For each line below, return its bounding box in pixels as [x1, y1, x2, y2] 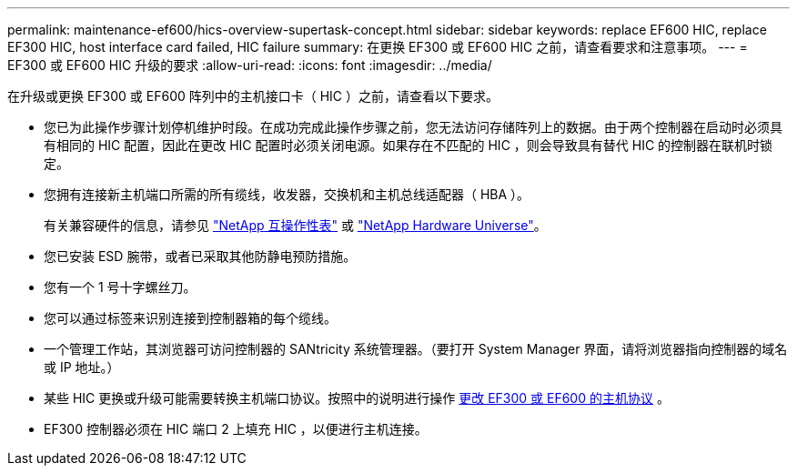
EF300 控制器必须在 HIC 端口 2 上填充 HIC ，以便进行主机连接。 [44, 421, 428, 437]
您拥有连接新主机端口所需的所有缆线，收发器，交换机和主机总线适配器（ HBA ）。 [44, 186, 530, 202]
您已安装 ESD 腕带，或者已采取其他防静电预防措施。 [44, 248, 357, 264]
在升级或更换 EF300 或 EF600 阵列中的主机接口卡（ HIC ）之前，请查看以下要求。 [7, 88, 499, 104]
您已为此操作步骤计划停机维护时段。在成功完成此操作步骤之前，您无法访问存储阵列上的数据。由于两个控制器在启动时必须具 [44, 119, 782, 135]
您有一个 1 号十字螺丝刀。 [44, 279, 197, 295]
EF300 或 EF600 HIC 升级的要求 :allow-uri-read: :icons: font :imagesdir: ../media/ [7, 57, 492, 73]
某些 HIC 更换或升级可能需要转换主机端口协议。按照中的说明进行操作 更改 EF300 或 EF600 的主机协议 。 [44, 390, 670, 406]
